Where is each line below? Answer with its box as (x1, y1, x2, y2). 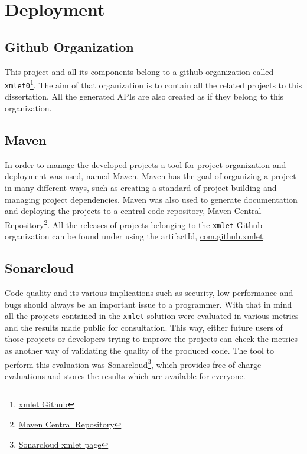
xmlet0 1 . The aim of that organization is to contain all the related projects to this (5, 77, 302, 91)
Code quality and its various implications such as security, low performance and (5, 286, 293, 298)
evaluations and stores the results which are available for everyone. (5, 369, 246, 381)
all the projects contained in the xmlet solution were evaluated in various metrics (5, 310, 299, 322)
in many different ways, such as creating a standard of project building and (5, 182, 277, 194)
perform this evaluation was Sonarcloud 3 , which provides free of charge (5, 356, 262, 370)
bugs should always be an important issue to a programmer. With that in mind (5, 298, 292, 310)
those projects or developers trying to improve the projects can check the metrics (5, 333, 298, 345)
